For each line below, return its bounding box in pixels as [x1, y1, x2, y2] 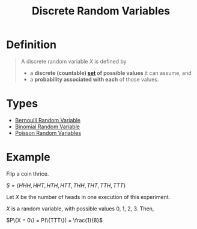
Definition [6, 38, 57, 52]
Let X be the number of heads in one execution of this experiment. [6, 193, 171, 200]
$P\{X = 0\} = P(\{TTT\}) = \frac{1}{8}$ [6, 216, 103, 224]
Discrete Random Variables [31, 4, 171, 18]
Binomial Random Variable [14, 123, 80, 130]
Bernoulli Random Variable [14, 116, 81, 123]
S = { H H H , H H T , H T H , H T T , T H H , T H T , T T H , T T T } [6, 182, 126, 189]
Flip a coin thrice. [6, 170, 49, 177]
